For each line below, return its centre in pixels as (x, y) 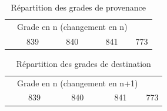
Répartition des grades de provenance (79, 7)
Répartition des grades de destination (83, 63)
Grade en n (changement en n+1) (78, 83)
